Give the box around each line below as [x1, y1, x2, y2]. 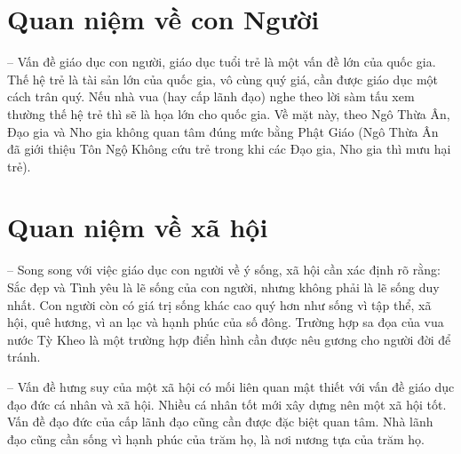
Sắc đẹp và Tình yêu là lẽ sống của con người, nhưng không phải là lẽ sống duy [7, 278, 440, 296]
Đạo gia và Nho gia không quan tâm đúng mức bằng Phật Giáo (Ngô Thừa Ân [7, 122, 439, 140]
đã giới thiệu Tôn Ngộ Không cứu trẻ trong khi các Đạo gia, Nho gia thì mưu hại [7, 139, 451, 158]
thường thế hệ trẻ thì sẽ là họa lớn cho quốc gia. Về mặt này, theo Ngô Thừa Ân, [7, 104, 450, 123]
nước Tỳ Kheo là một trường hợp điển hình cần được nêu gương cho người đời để [7, 330, 451, 348]
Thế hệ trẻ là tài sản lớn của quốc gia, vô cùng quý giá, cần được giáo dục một [7, 69, 439, 88]
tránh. [7, 347, 41, 366]
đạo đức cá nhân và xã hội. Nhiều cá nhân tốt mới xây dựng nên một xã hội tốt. [7, 394, 447, 413]
